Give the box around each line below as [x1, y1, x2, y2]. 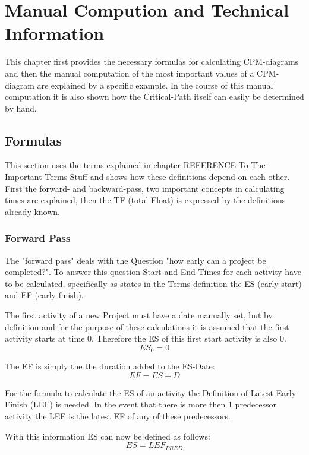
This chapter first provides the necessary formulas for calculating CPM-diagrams [5, 55, 299, 68]
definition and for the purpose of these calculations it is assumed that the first [5, 320, 289, 333]
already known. [5, 205, 61, 217]
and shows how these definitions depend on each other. [90, 170, 290, 183]
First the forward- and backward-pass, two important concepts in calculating [5, 182, 285, 194]
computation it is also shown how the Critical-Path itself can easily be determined [5, 90, 304, 103]
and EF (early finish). [5, 289, 84, 301]
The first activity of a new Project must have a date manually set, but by [5, 309, 273, 321]
